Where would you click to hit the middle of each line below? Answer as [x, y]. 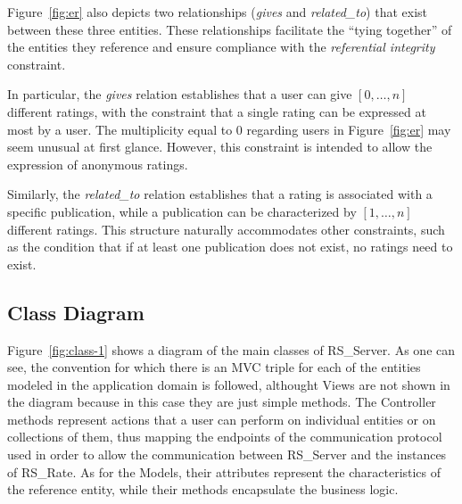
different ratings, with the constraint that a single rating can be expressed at [217, 111]
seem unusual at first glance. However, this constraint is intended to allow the [220, 147]
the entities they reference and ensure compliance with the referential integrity [221, 47]
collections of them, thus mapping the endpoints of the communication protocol [225, 437]
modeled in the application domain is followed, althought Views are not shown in [229, 384]
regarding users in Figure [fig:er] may [349, 129]
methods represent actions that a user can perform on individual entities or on [222, 419]
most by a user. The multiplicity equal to [120, 129]
